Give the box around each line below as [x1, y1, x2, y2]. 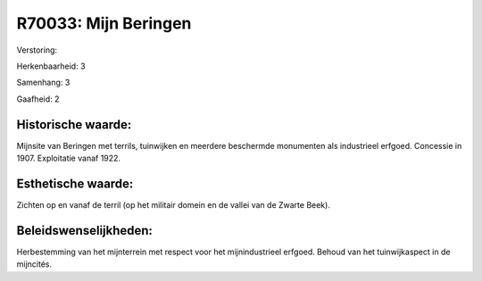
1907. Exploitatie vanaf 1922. [16, 153, 120, 164]
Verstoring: [16, 45, 58, 55]
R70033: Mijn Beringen [16, 13, 192, 33]
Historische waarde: [16, 117, 132, 132]
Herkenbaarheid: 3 [16, 61, 86, 71]
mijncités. [16, 259, 53, 269]
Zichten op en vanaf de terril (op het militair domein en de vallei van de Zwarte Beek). [16, 199, 330, 210]
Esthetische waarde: [16, 176, 134, 191]
